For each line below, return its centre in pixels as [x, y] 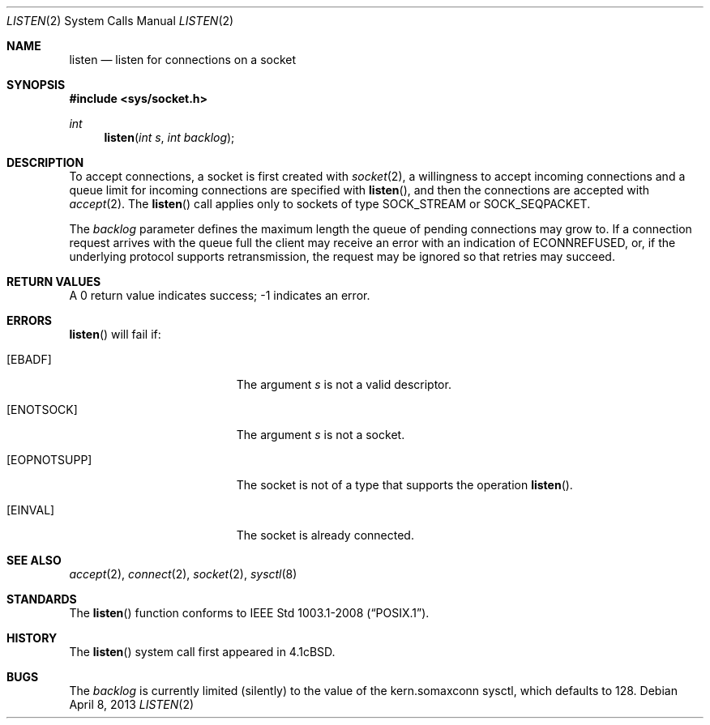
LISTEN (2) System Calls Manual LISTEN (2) [120, 21]
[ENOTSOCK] [42, 409]
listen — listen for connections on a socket [183, 60]
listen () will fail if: [115, 334]
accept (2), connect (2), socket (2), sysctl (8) [183, 574]
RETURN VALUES [54, 281]
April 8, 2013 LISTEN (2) [132, 704]
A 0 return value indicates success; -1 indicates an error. [220, 295]
